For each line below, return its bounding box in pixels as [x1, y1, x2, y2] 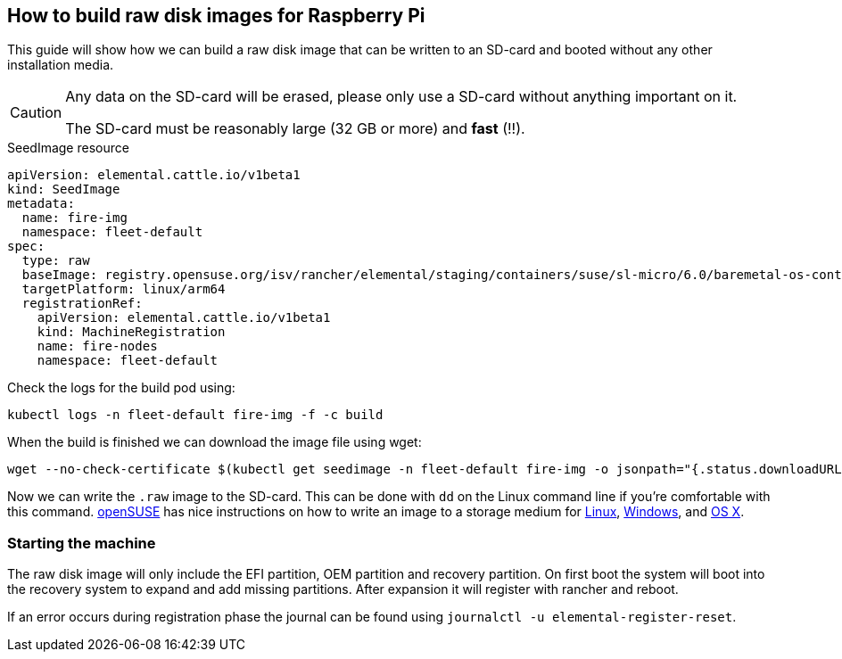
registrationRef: [21, 296, 143, 311]
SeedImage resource [7, 140, 129, 156]
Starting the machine [7, 533, 156, 552]
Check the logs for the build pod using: [7, 380, 235, 396]
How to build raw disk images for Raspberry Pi [7, 4, 425, 27]
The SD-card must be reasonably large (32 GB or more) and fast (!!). [65, 119, 525, 138]
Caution [10, 103, 62, 122]
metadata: [7, 196, 75, 211]
